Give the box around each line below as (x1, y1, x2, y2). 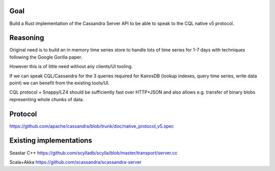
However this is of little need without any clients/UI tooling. (9, 64, 133, 70)
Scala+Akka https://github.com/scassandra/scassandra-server (9, 159, 142, 165)
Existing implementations (9, 136, 93, 145)
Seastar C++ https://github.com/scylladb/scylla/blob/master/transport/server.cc (9, 150, 178, 156)
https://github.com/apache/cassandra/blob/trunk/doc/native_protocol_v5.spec (9, 123, 174, 129)
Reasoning (9, 34, 44, 42)
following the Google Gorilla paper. (9, 54, 82, 60)
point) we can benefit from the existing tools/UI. (9, 79, 110, 86)
